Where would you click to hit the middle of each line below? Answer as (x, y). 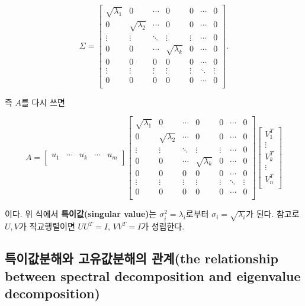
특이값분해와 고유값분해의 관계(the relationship (142, 258)
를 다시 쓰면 (43, 102)
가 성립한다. (163, 226)
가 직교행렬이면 (47, 226)
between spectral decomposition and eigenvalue (153, 275)
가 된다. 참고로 (273, 214)
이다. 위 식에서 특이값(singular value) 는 (81, 214)
